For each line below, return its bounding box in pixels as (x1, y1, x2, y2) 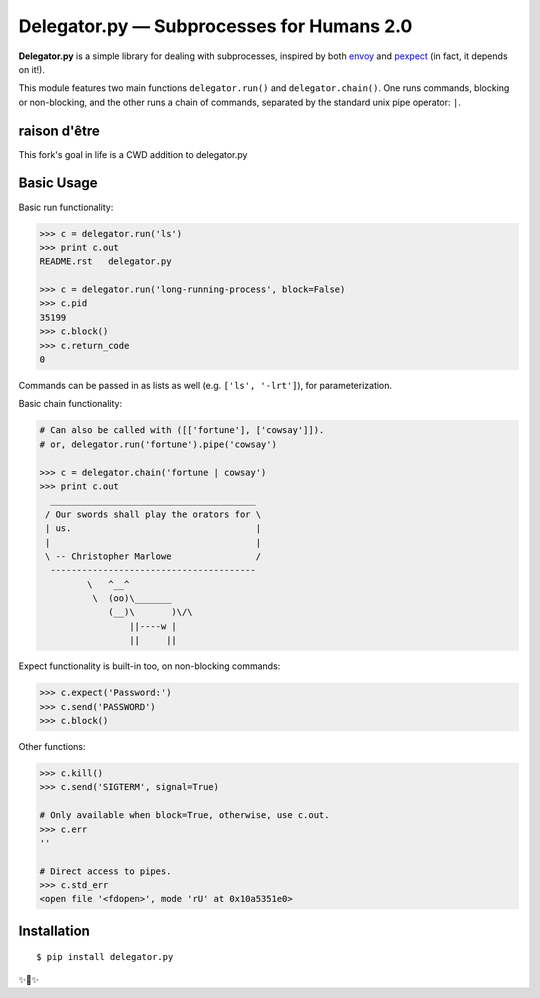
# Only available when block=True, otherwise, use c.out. (39, 810, 330, 821)
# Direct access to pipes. (39, 865, 172, 877)
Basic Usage (18, 175, 98, 192)
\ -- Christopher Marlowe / (45, 550, 262, 562)
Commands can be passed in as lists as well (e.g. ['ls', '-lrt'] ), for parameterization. (18, 380, 393, 392)
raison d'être (18, 122, 100, 139)
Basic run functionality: (18, 201, 114, 213)
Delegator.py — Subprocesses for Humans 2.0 (18, 15, 413, 37)
